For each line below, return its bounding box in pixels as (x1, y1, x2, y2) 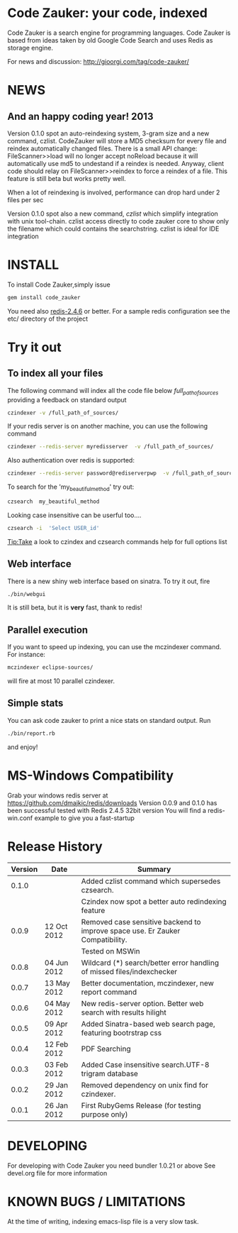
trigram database (81, 1068, 138, 1078)
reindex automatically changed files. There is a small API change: (7, 144, 198, 153)
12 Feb (45, 1039, 69, 1049)
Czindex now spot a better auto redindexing (81, 896, 227, 906)
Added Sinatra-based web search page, (81, 1019, 215, 1029)
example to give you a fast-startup (34, 814, 135, 822)
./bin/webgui (7, 590, 46, 597)
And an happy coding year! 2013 (7, 110, 154, 122)
